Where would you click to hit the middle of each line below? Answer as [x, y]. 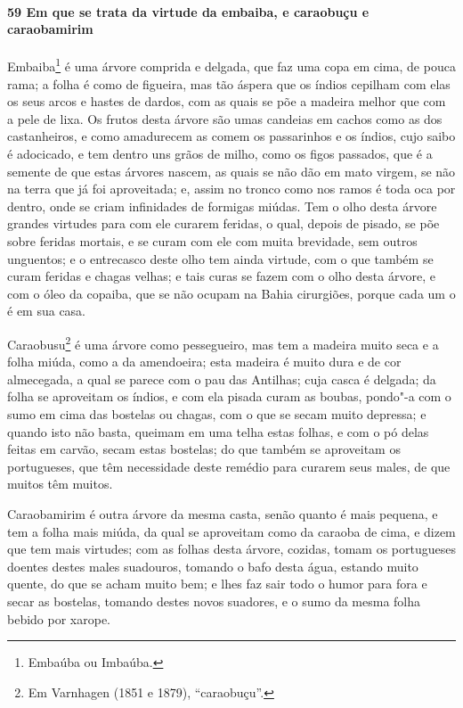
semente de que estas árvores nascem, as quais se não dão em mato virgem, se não [231, 171]
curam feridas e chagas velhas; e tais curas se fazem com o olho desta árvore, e [221, 276]
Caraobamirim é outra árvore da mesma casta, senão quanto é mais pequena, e [223, 513]
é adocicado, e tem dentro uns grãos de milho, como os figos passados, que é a [220, 154]
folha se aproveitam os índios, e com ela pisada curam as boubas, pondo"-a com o [229, 396]
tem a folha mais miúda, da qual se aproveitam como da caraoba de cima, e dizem [231, 531]
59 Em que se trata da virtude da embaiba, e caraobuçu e [188, 11]
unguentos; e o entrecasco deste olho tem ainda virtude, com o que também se [220, 258]
